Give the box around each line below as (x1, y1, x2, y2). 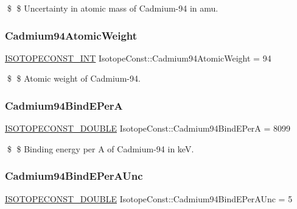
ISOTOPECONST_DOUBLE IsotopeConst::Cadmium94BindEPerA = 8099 (5, 122, 291, 135)
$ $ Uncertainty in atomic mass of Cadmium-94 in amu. (7, 2, 218, 14)
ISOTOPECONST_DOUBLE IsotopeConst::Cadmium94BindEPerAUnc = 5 (5, 192, 293, 205)
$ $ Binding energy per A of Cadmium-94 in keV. (7, 142, 194, 155)
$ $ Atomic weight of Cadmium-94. (7, 72, 141, 85)
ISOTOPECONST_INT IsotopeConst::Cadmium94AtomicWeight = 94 (5, 51, 271, 64)
